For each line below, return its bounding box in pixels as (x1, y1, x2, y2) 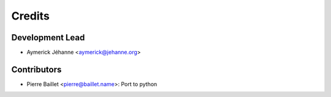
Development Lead (11, 32, 85, 43)
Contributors (11, 64, 62, 74)
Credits (11, 9, 50, 23)
